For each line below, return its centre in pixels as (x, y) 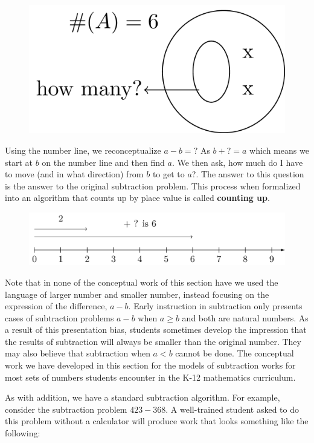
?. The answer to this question (248, 174)
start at (19, 162)
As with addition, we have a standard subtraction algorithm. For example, (143, 397)
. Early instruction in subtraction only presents (215, 306)
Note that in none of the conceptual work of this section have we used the (142, 282)
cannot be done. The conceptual (235, 353)
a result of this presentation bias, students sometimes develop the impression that (156, 330)
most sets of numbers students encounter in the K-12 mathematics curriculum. (150, 377)
